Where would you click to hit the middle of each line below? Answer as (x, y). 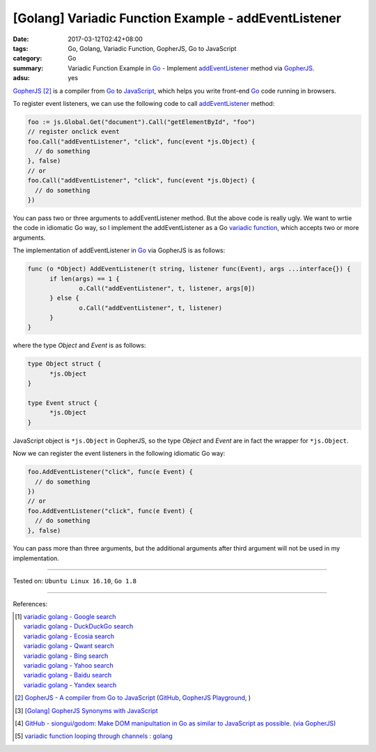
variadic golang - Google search (70, 617)
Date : (21, 39)
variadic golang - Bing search (66, 656)
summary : (28, 68)
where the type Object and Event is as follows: (79, 346)
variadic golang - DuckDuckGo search (78, 627)
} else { (64, 298)
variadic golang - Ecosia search (69, 636)
